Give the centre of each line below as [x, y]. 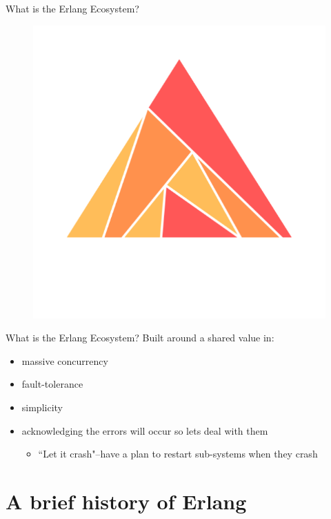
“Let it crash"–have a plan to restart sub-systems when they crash [178, 454]
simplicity [42, 407]
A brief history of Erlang [126, 501]
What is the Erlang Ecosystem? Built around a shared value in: [140, 338]
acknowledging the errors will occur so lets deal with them [145, 430]
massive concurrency [65, 360]
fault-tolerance [52, 384]
